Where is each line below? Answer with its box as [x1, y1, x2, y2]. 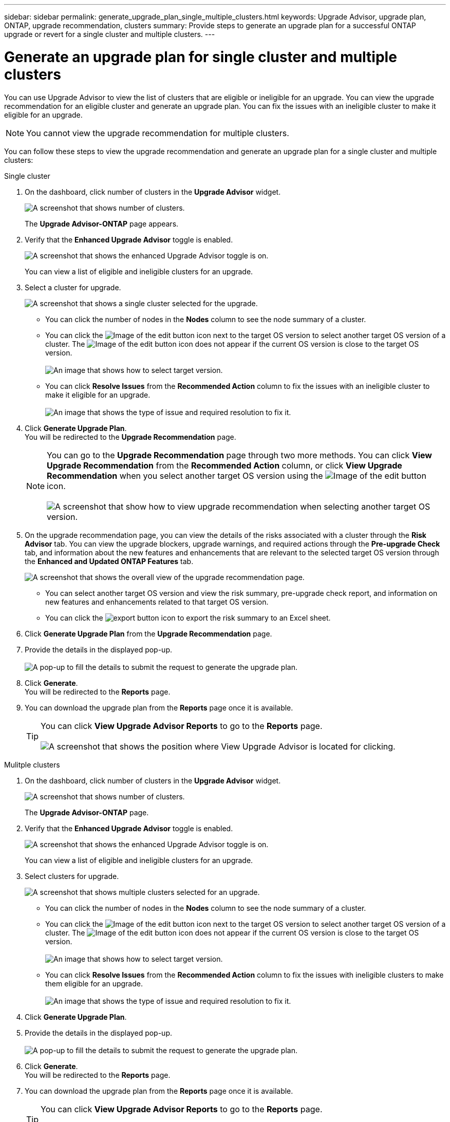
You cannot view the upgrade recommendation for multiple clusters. [26, 127, 289, 138]
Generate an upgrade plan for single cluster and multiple [4, 48, 397, 66]
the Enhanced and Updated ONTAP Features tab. [25, 556, 194, 566]
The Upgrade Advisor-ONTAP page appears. [25, 219, 179, 228]
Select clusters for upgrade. [25, 871, 119, 881]
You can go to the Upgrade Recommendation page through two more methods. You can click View [47, 450, 432, 460]
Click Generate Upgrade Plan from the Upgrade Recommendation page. [25, 629, 272, 638]
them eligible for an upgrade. [45, 979, 143, 988]
